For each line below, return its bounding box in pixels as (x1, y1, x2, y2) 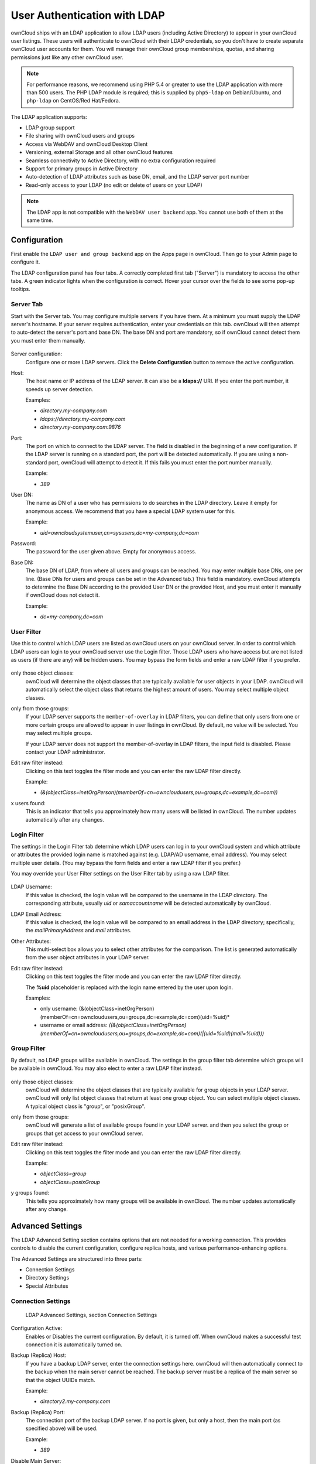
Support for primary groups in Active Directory (25, 165, 138, 172)
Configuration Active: (11, 1325, 63, 1332)
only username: (40, 1005, 78, 1013)
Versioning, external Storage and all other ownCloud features (25, 149, 173, 156)
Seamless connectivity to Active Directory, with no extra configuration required (25, 157, 216, 164)
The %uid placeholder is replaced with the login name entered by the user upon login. (25, 984, 233, 991)
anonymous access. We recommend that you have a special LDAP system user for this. (25, 507, 236, 515)
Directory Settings (25, 1274, 70, 1281)
